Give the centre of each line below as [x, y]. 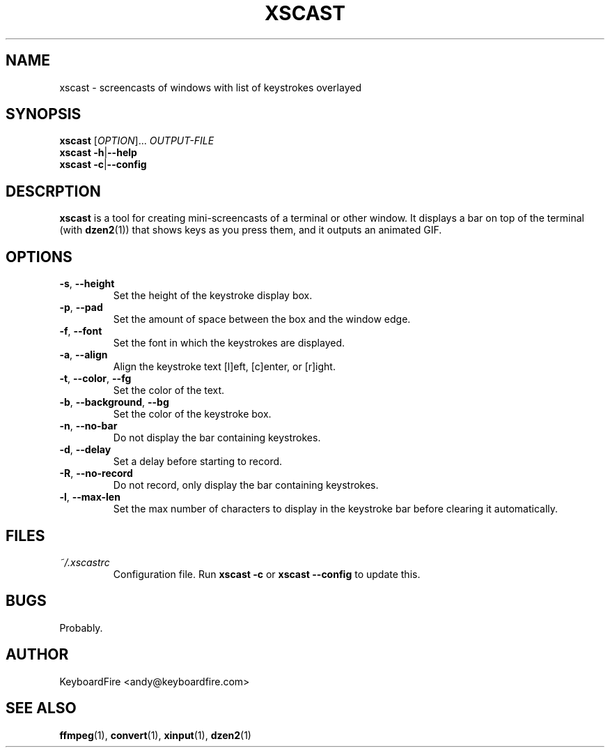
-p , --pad [81, 307]
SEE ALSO [41, 708]
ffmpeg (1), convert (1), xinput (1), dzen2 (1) [155, 735]
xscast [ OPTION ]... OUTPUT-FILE [137, 141]
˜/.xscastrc [85, 562]
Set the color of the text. [169, 390]
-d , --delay [85, 450]
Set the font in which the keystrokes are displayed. [229, 343]
